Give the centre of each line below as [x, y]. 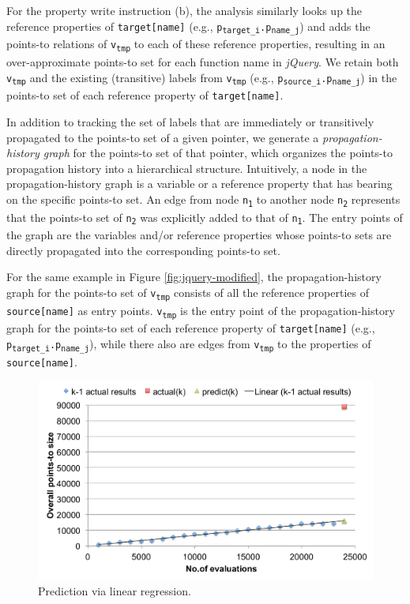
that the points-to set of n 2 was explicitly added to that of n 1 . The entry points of [205, 218]
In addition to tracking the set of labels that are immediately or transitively [190, 121]
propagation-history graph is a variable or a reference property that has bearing [199, 184]
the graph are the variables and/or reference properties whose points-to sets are [199, 235]
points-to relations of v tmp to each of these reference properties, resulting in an [196, 45]
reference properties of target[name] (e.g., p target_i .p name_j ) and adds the [188, 26]
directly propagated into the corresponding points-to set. [143, 250]
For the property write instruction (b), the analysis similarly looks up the [184, 10]
